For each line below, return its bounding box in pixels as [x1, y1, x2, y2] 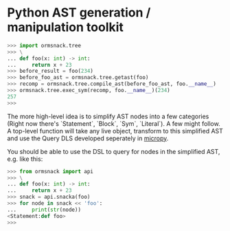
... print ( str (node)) [7, 206, 81, 213]
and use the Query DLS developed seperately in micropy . [7, 134, 169, 142]
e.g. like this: [7, 155, 43, 163]
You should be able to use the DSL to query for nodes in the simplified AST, [7, 147, 220, 155]
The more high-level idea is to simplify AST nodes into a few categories [7, 112, 209, 120]
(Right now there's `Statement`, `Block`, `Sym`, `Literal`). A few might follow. [7, 119, 221, 128]
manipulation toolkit [7, 19, 124, 35]
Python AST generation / [7, 5, 151, 21]
